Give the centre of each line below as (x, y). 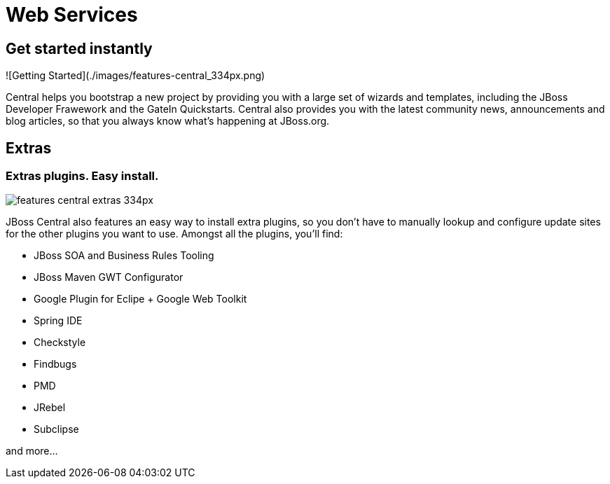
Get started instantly (79, 48)
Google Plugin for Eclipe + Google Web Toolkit (140, 299)
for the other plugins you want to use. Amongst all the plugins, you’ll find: (174, 234)
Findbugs (55, 364)
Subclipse (56, 429)
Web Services (72, 15)
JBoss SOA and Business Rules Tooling (124, 256)
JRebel (50, 408)
